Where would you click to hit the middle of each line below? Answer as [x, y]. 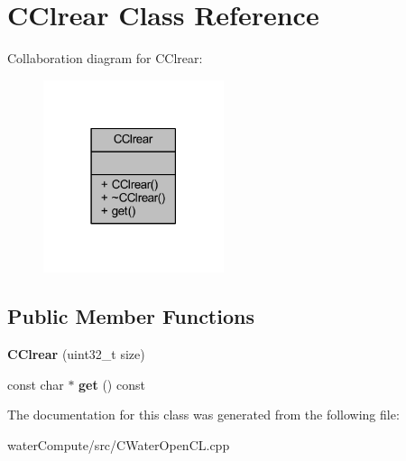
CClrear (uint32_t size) [76, 353]
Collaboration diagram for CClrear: [105, 58]
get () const [112, 384]
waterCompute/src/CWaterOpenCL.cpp [119, 444]
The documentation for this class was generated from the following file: [203, 415]
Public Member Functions [131, 316]
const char [36, 384]
